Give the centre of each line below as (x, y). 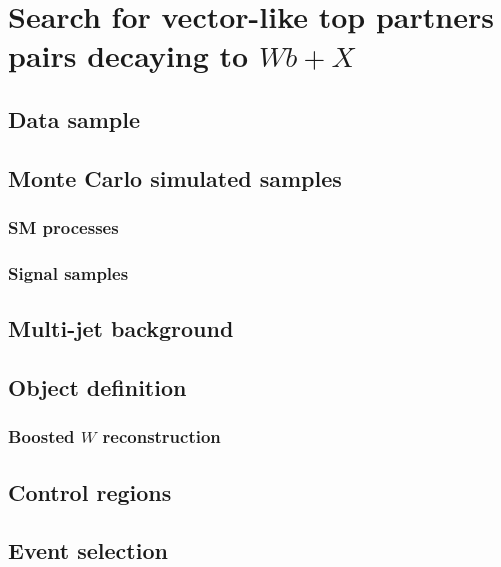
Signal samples (68, 272)
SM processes (63, 227)
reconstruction (161, 436)
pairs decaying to (128, 55)
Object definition (97, 386)
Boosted (41, 436)
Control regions (90, 491)
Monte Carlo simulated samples (175, 177)
